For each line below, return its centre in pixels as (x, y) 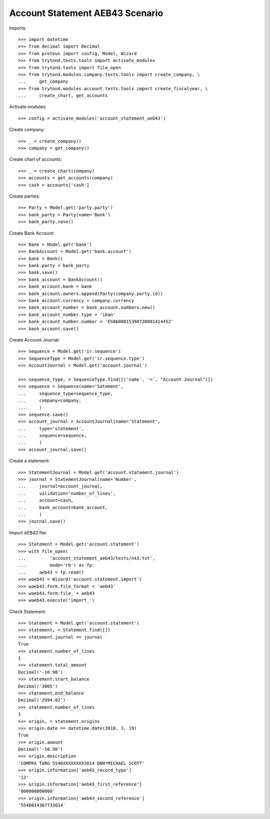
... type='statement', (51, 429)
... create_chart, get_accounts (63, 96)
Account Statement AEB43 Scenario (86, 13)
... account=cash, (46, 500)
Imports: (18, 28)
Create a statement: (29, 461)
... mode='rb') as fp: (56, 565)
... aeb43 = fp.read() (51, 572)
